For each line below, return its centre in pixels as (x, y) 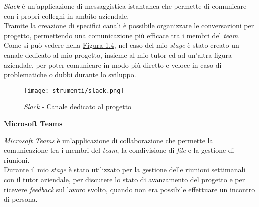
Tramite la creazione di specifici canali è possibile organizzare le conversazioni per (129, 26)
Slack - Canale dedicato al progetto (78, 106)
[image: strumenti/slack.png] (74, 91)
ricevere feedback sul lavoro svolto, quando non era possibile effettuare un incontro (130, 189)
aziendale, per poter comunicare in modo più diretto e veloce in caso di (113, 65)
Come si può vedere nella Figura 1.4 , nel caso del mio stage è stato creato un (122, 45)
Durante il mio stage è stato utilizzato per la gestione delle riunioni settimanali (125, 169)
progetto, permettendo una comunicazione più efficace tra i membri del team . (122, 35)
